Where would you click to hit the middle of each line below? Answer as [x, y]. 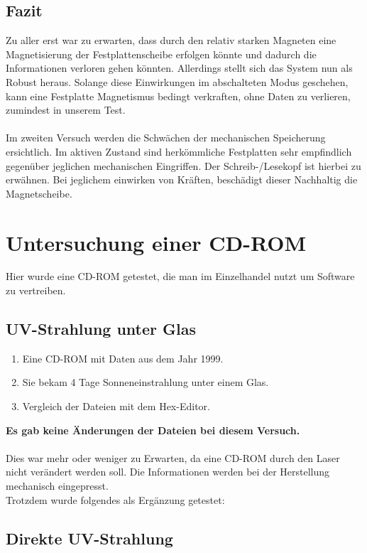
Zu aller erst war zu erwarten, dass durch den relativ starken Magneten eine [171, 40]
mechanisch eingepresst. [57, 485]
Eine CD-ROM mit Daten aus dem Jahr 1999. [123, 358]
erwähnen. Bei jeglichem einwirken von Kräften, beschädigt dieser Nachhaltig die [182, 179]
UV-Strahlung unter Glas [101, 329]
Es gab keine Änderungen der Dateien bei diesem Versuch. [153, 430]
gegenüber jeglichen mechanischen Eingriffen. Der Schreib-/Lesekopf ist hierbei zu [183, 165]
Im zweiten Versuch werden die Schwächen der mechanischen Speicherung [166, 138]
